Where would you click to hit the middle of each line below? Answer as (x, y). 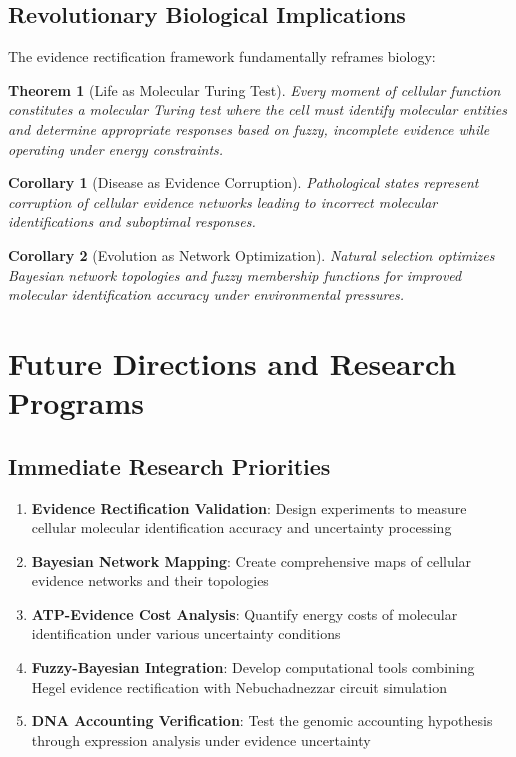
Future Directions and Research (232, 362)
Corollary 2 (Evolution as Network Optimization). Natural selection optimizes (251, 254)
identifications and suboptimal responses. (132, 221)
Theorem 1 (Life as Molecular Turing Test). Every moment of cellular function (254, 89)
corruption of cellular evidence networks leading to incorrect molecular (223, 201)
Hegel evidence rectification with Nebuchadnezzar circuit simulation (239, 686)
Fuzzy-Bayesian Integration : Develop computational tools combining (253, 667)
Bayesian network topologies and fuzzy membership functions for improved (235, 274)
